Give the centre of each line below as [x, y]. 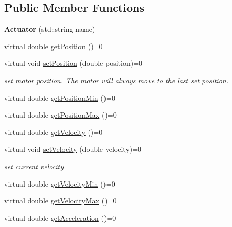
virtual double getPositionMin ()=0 [60, 97]
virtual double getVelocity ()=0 [54, 132]
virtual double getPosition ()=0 [54, 46]
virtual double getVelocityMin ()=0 [60, 183]
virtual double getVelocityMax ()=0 [60, 201]
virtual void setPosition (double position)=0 [73, 63]
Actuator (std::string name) [50, 29]
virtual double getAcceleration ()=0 [60, 218]
